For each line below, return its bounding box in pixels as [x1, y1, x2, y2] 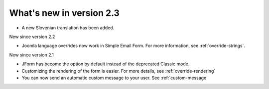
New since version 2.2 [9, 34, 55, 40]
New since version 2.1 [9, 52, 54, 58]
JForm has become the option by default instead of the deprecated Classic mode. [21, 61, 190, 67]
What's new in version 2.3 [9, 7, 120, 18]
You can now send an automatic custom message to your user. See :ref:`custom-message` [21, 75, 208, 81]
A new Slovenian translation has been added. [21, 25, 115, 31]
